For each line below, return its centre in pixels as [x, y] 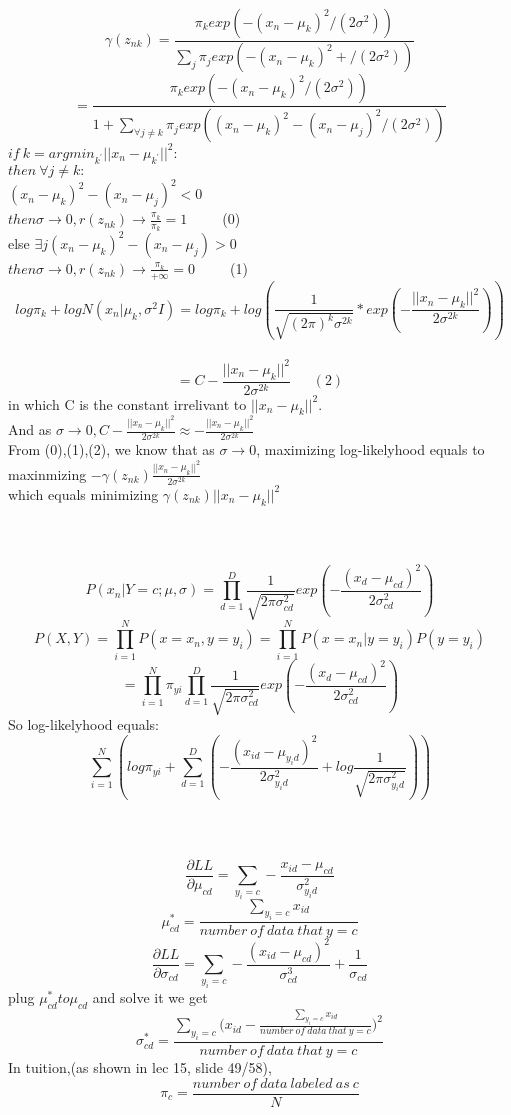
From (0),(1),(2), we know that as [111, 449]
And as [30, 429]
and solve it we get [150, 996]
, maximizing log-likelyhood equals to [370, 449]
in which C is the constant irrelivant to [127, 403]
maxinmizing [47, 473]
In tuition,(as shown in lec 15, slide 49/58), [140, 1066]
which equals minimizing [83, 493]
